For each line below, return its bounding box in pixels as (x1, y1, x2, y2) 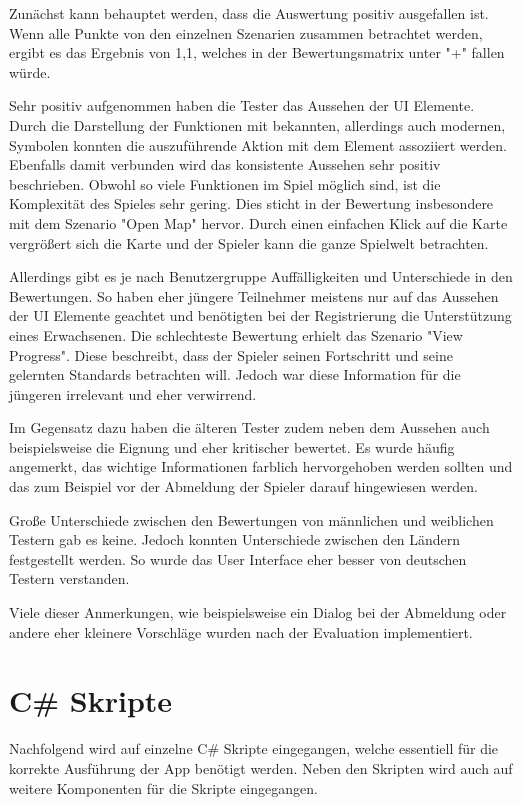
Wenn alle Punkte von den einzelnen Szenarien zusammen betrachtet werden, (9, 22, 483, 43)
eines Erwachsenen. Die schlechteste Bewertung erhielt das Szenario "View (9, 324, 463, 345)
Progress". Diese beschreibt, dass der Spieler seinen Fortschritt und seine (9, 344, 453, 365)
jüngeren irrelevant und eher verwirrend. (9, 383, 257, 404)
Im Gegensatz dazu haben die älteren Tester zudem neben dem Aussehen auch (9, 417, 490, 438)
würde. (9, 61, 51, 82)
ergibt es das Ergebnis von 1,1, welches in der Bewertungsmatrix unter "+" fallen (9, 42, 505, 63)
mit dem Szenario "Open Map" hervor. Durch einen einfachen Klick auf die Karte (9, 212, 508, 233)
